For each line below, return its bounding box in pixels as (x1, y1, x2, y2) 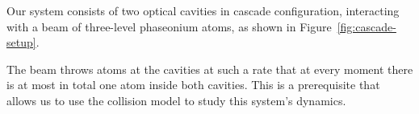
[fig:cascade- (337, 18, 396, 35)
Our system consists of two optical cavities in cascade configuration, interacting (6, 2, 400, 18)
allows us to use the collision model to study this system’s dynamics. (6, 92, 346, 108)
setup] (6, 34, 36, 51)
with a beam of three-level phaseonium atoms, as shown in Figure (6, 18, 332, 35)
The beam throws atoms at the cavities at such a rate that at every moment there (6, 60, 413, 77)
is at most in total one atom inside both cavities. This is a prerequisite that (6, 76, 380, 93)
